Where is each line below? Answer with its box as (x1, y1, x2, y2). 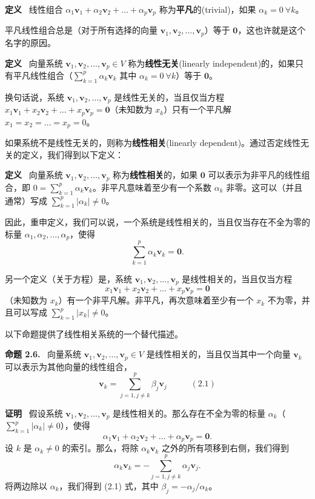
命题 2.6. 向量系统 (5, 348, 82, 360)
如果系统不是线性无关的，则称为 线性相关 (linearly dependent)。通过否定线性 (5, 136, 301, 149)
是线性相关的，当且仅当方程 (182, 272, 293, 285)
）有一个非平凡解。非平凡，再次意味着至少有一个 (58, 294, 254, 306)
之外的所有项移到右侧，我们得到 (162, 441, 290, 454)
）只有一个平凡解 (164, 103, 232, 116)
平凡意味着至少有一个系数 (109, 180, 211, 193)
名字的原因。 (5, 36, 56, 48)
